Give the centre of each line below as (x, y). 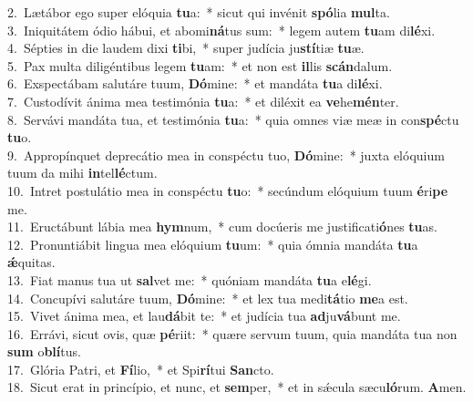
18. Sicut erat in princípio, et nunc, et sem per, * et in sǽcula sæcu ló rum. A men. (237, 387)
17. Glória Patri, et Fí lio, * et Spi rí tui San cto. (141, 369)
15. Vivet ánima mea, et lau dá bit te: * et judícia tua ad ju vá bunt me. (204, 316)
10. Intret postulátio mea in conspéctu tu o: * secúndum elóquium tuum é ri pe (228, 190)
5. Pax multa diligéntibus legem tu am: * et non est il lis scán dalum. (200, 65)
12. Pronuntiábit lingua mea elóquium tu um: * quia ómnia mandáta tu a (213, 244)
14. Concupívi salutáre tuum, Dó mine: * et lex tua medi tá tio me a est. (208, 298)
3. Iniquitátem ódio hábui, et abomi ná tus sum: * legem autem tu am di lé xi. (221, 30)
